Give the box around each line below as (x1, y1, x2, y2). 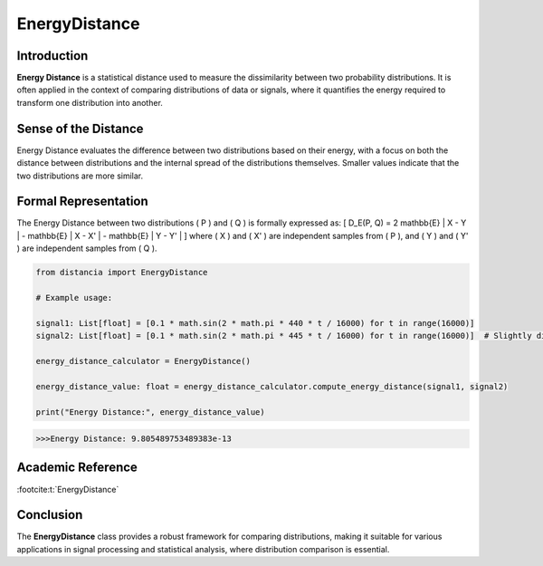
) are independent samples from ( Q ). (16, 243, 157, 254)
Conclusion (16, 507, 83, 523)
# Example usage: (35, 293, 113, 302)
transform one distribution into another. (16, 97, 163, 108)
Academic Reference (16, 460, 138, 475)
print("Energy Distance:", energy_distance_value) (35, 407, 266, 417)
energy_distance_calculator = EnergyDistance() (35, 356, 251, 366)
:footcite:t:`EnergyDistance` (16, 484, 119, 494)
